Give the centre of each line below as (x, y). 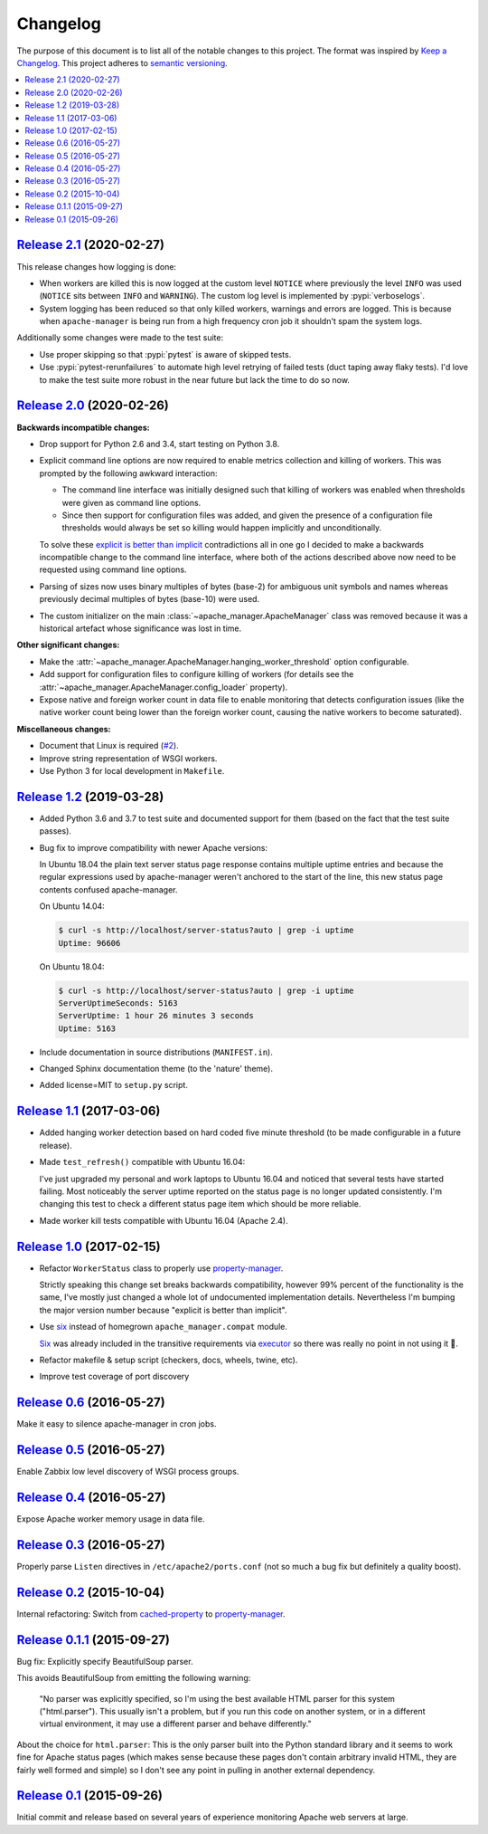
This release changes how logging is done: (96, 266)
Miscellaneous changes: (64, 729)
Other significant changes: (68, 645)
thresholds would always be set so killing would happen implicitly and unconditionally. (222, 528)
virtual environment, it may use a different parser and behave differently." (175, 1724)
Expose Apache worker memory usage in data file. (111, 1519)
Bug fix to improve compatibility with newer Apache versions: (154, 847)
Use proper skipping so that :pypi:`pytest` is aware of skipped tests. (165, 354)
